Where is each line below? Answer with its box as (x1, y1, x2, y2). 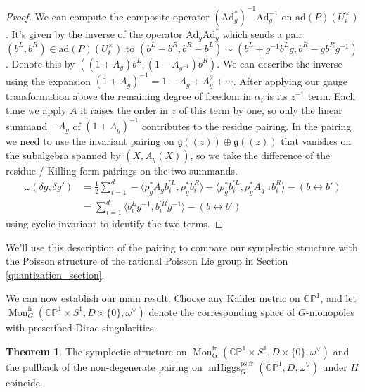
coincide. (6, 374, 43, 389)
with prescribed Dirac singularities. (6, 320, 157, 334)
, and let (320, 291, 357, 305)
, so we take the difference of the (190, 147, 331, 162)
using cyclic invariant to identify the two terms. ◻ (6, 215, 224, 230)
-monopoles (306, 304, 354, 319)
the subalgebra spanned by (6, 147, 121, 162)
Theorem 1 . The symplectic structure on (6, 343, 187, 358)
